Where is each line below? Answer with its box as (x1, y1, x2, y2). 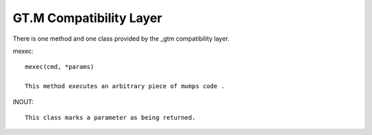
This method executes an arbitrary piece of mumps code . (25, 83, 225, 90)
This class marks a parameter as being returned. (25, 114, 196, 121)
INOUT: (12, 97, 34, 106)
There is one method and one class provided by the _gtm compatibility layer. (12, 34, 230, 43)
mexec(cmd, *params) (25, 63, 94, 71)
